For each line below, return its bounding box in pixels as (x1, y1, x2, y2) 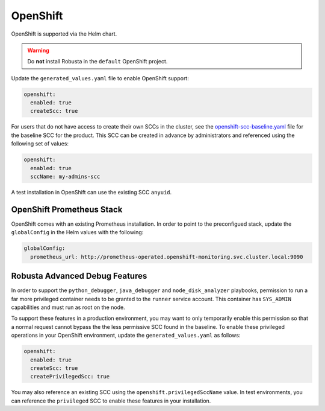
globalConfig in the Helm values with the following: (11, 229, 144, 236)
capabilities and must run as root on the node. (11, 304, 126, 311)
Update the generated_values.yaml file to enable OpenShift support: (11, 74, 189, 81)
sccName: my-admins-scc (30, 173, 101, 180)
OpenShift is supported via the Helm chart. (11, 30, 117, 37)
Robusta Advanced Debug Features (11, 271, 147, 281)
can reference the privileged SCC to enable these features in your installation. (11, 397, 211, 404)
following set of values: (11, 140, 69, 147)
